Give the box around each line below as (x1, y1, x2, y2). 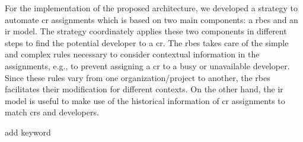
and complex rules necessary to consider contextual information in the (5, 48, 260, 60)
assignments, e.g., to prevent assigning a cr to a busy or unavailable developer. (5, 59, 290, 72)
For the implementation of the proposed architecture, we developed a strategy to (5, 2, 298, 14)
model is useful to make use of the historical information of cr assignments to (5, 94, 285, 106)
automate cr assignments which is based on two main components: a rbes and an (5, 13, 298, 25)
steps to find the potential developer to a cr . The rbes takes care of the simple (5, 36, 289, 49)
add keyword (5, 125, 51, 138)
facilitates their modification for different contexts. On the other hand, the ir (5, 83, 283, 95)
